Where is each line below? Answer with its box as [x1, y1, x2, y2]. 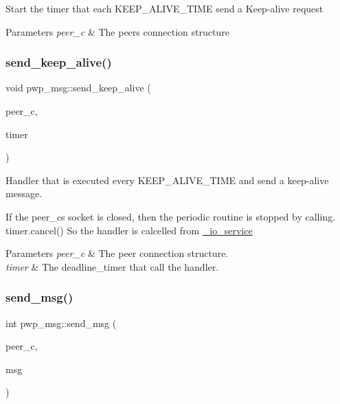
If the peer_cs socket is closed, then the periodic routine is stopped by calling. [5, 209, 336, 223]
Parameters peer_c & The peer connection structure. [5, 246, 229, 260]
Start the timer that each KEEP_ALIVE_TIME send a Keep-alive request [5, 1, 324, 15]
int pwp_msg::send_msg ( [5, 315, 117, 330]
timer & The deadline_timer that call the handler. [5, 259, 219, 273]
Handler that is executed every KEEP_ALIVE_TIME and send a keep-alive [5, 172, 329, 187]
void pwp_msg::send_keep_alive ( [5, 80, 151, 95]
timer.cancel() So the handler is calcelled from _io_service [5, 223, 253, 237]
